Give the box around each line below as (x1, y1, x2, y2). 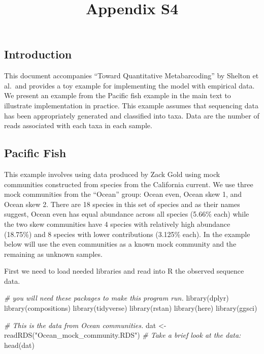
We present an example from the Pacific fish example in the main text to (4, 90, 231, 101)
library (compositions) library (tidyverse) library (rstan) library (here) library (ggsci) (4, 303, 257, 313)
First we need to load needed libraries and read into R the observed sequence (4, 265, 244, 276)
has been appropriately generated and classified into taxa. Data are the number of (4, 110, 259, 121)
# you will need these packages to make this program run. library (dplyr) (4, 292, 229, 303)
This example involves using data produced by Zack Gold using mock (4, 168, 220, 179)
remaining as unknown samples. (4, 248, 103, 259)
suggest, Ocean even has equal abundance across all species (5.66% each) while (4, 209, 249, 219)
